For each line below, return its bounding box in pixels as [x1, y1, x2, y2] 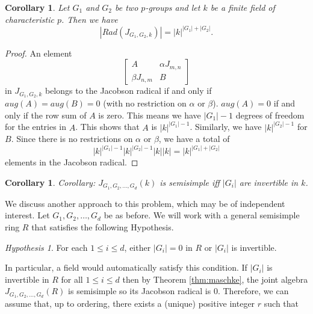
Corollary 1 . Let [5, 1, 70, 13]
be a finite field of [210, 1, 275, 13]
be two [115, 1, 138, 13]
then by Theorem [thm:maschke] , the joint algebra [122, 272, 308, 285]
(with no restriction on [103, 97, 187, 109]
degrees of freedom [235, 108, 305, 121]
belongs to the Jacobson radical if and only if [45, 84, 212, 97]
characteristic [5, 13, 54, 25]
